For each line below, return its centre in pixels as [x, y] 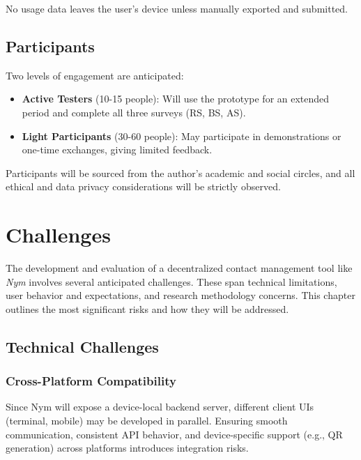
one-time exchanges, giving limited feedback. [117, 149]
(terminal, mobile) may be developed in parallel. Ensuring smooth [147, 421]
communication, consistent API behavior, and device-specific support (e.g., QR [174, 434]
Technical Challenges [82, 346]
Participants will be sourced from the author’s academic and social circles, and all [180, 172]
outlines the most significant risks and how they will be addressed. [147, 308]
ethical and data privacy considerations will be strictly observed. [143, 186]
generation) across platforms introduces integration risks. [127, 448]
